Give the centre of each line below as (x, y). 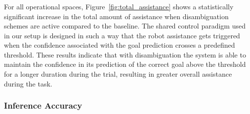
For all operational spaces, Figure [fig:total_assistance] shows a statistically (119, 6)
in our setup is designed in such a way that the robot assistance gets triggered (122, 35)
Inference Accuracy (43, 105)
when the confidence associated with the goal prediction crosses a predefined (120, 45)
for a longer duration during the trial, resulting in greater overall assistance (118, 74)
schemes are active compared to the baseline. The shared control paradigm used (125, 26)
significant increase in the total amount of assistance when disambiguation (116, 16)
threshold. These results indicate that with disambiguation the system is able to (125, 54)
